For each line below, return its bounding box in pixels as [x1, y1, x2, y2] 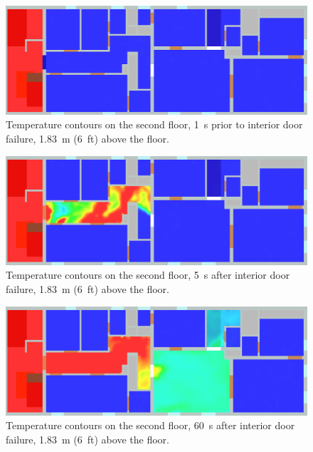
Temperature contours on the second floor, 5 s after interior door [6, 267, 290, 282]
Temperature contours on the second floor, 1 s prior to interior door [6, 117, 303, 132]
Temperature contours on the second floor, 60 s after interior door [6, 418, 295, 433]
